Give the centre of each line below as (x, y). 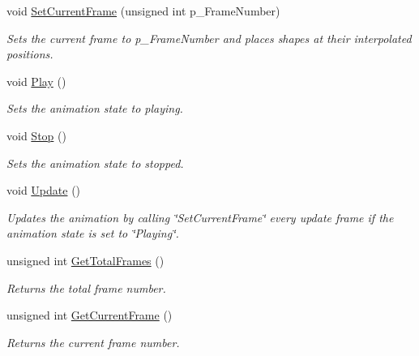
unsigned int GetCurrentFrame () (90, 315)
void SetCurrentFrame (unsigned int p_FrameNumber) (143, 11)
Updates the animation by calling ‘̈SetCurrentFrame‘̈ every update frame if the (200, 217)
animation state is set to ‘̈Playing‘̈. (93, 233)
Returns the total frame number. (86, 287)
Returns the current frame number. (93, 342)
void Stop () (36, 135)
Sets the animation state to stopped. (95, 163)
